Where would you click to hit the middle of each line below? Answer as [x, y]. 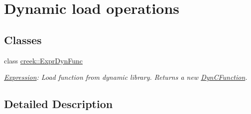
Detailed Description [59, 104]
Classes [23, 39]
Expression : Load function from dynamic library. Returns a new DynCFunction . [126, 77]
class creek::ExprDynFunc [43, 60]
